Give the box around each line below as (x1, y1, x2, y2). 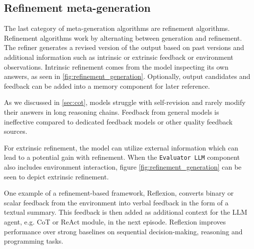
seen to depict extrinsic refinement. (4, 171, 109, 181)
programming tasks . (4, 236, 64, 246)
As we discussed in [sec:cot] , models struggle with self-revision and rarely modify (4, 97, 246, 107)
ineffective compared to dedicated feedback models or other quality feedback (4, 116, 233, 126)
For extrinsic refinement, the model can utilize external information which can (4, 142, 238, 152)
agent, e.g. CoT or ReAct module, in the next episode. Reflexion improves (4, 216, 226, 226)
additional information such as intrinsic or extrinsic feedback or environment (4, 51, 233, 62)
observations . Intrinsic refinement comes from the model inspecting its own (4, 61, 229, 72)
